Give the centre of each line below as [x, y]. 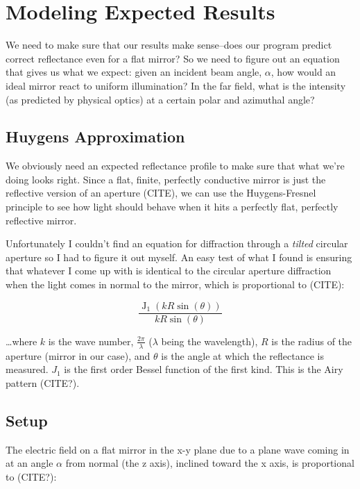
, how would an [303, 72]
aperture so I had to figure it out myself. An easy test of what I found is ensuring [179, 257]
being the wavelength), [209, 341]
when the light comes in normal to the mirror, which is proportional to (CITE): [175, 284]
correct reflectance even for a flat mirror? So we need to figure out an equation [173, 58]
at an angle [29, 463]
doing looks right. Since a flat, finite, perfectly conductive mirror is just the [166, 179]
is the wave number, [91, 341]
